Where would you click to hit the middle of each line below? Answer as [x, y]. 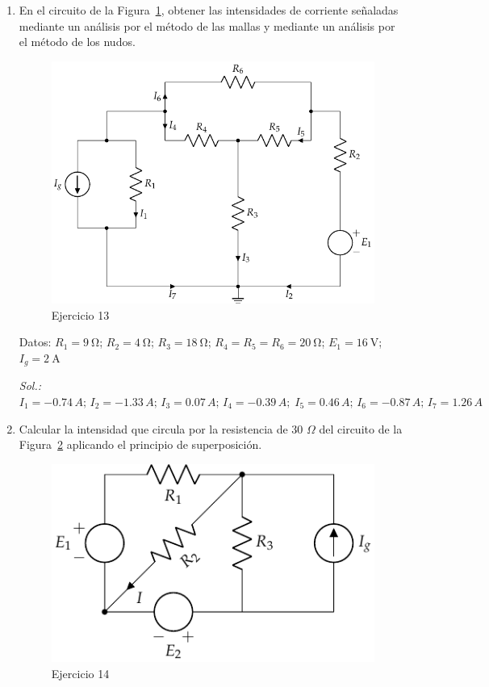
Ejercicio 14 [80, 673]
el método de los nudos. [77, 42]
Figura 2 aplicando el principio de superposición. [140, 444]
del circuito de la [361, 428]
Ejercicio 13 [80, 314]
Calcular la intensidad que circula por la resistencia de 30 [161, 428]
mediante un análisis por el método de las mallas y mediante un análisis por [207, 25]
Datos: [35, 342]
